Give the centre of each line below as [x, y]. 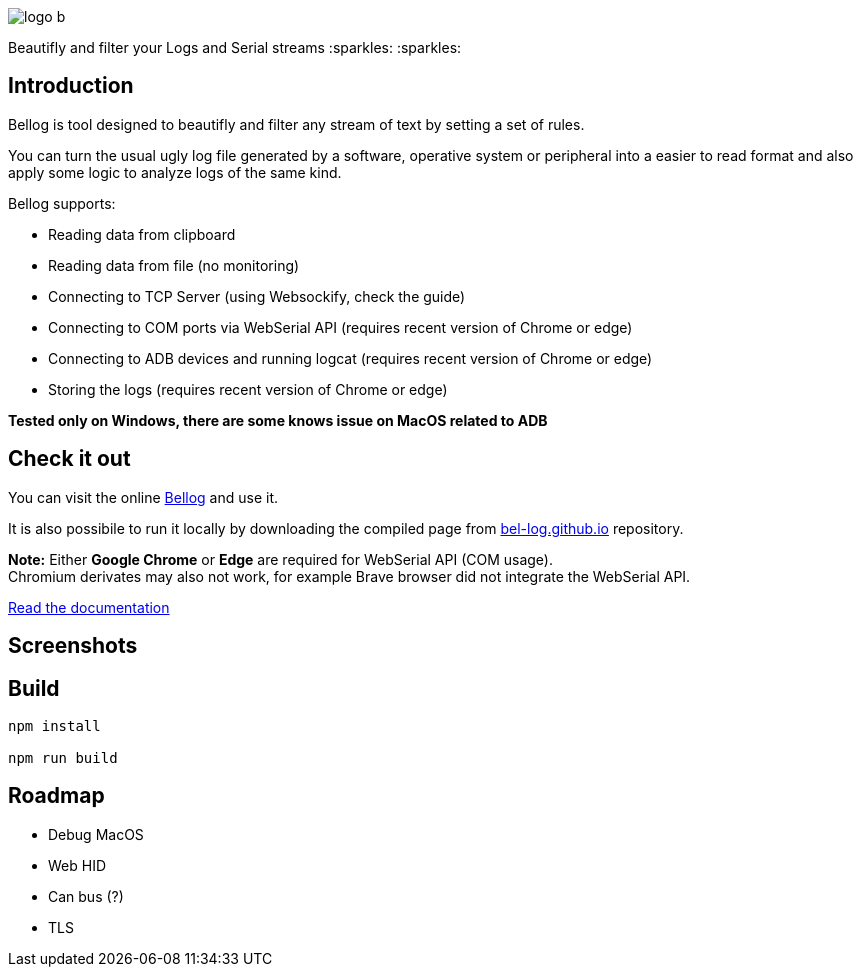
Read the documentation [89, 607]
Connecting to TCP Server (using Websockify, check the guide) [257, 296]
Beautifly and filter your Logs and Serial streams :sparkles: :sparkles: [235, 47]
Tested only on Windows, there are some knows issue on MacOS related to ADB [278, 420]
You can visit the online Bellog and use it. [143, 497]
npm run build [63, 757]
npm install [54, 725]
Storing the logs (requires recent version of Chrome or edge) [248, 389]
